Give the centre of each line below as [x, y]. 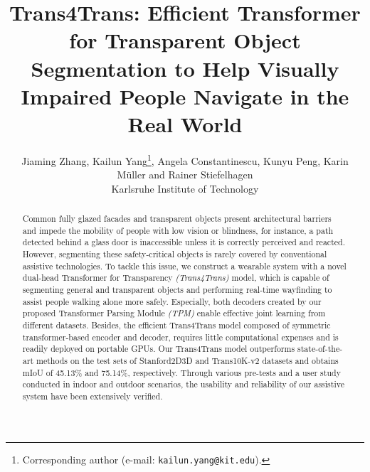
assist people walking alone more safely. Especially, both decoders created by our [172, 301]
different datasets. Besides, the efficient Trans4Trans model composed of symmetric [176, 325]
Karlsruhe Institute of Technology [185, 188]
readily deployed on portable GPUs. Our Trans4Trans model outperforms [159, 349]
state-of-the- [320, 349]
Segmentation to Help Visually [185, 68]
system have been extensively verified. [92, 396]
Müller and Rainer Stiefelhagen [185, 175]
